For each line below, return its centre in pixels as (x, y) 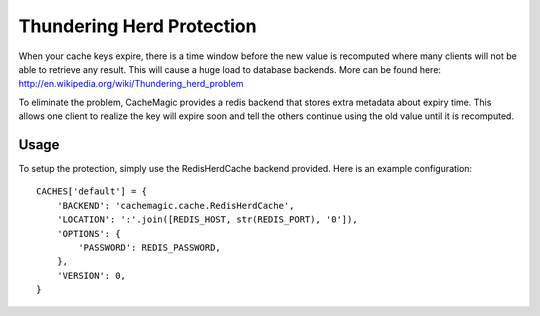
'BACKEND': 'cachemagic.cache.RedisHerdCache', (175, 205)
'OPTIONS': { (88, 233)
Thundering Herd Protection (137, 26)
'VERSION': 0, (91, 275)
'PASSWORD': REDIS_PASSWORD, (150, 247)
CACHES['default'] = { (92, 191)
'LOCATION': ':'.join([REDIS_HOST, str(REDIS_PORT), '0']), (207, 219)
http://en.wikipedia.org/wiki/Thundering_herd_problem (131, 84)
